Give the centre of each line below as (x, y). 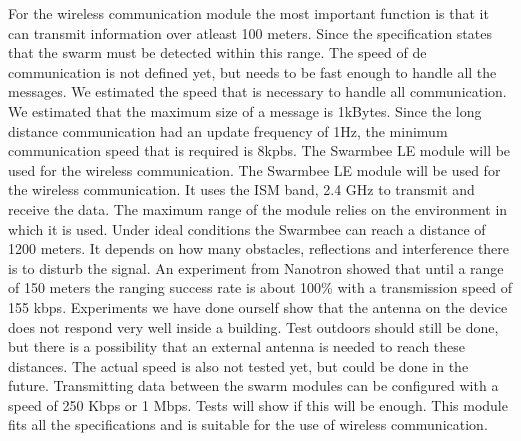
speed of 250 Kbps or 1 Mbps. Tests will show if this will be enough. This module (258, 404)
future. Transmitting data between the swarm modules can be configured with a (253, 385)
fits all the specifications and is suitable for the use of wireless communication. (248, 424)
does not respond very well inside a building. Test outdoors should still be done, (253, 326)
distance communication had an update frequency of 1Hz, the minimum (228, 130)
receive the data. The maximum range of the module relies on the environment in (258, 208)
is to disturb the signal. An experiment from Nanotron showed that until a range (256, 267)
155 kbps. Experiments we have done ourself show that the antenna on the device (258, 306)
